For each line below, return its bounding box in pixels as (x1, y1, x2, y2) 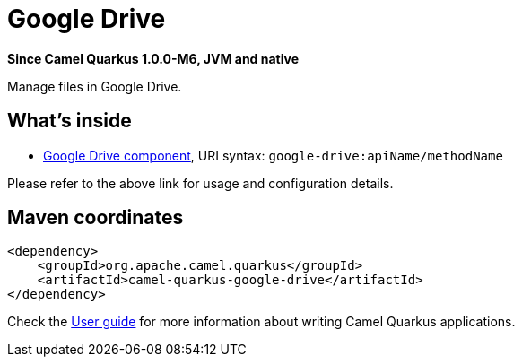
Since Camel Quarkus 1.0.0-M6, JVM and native (7, 50, 300, 66)
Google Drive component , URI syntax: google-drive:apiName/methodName (43, 147, 503, 163)
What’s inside (7, 109, 132, 133)
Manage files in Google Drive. (7, 78, 182, 94)
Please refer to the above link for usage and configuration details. (7, 175, 394, 191)
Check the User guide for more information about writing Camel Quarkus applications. (7, 314, 516, 330)
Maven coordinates (7, 206, 184, 230)
